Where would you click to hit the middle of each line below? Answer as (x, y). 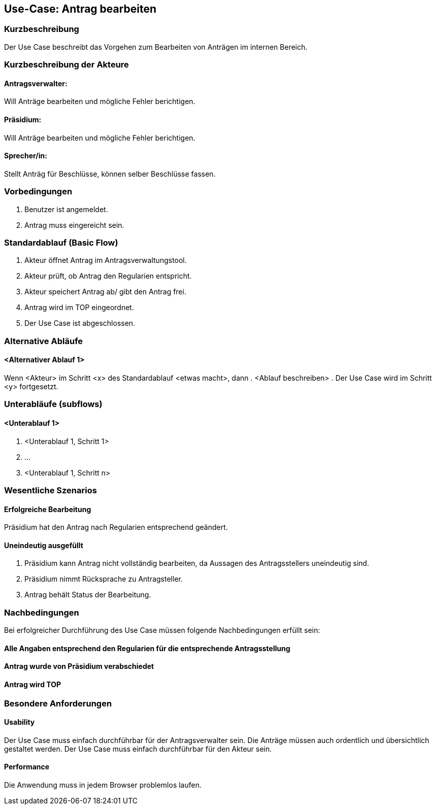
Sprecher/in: (26, 156)
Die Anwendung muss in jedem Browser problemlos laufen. (103, 785)
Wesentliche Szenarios (51, 490)
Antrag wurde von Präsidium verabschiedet (79, 666)
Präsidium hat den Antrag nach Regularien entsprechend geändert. (116, 527)
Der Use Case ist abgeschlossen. (80, 323)
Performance (27, 767)
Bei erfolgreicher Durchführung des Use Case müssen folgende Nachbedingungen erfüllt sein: (162, 630)
